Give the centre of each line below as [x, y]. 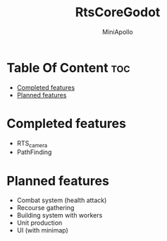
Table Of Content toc [69, 67]
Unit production [39, 223]
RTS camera [32, 144]
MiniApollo [118, 32]
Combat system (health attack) [62, 200]
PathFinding [34, 152]
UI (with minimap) [42, 230]
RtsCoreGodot [118, 12]
